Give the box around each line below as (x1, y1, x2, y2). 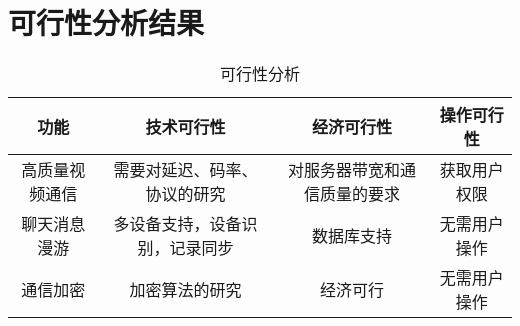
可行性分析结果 (8, 2, 205, 43)
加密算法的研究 (129, 278, 242, 302)
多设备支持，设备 (113, 212, 242, 236)
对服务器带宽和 (288, 158, 401, 182)
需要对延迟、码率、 (113, 158, 258, 182)
